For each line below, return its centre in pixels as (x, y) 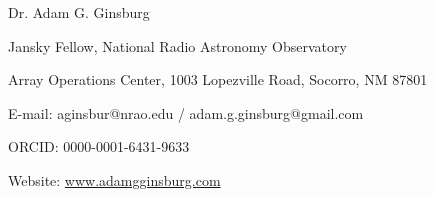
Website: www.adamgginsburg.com (114, 179)
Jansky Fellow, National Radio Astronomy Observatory (177, 45)
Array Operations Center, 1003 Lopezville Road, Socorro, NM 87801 (218, 79)
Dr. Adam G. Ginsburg (79, 12)
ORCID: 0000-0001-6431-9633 (99, 146)
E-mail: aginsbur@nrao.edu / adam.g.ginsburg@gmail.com (186, 112)
